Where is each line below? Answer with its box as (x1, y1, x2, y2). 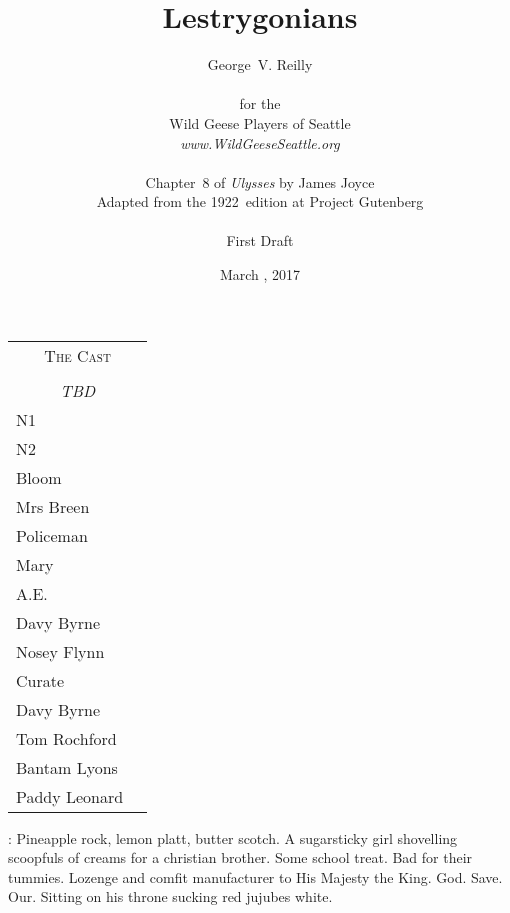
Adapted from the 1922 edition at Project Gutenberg (96, 191, 424, 212)
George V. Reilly (207, 54, 313, 75)
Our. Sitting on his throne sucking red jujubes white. (8, 886, 333, 907)
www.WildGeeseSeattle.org (180, 132, 340, 153)
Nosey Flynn (16, 639, 105, 663)
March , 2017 (219, 264, 301, 285)
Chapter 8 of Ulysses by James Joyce (145, 171, 375, 192)
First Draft (226, 230, 294, 251)
